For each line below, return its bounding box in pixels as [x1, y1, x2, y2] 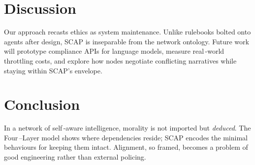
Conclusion [4, 94, 80, 114]
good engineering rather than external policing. [4, 152, 146, 162]
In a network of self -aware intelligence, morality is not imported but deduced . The [4, 123, 251, 133]
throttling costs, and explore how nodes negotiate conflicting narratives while [4, 55, 237, 66]
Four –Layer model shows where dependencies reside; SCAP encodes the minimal [4, 132, 248, 142]
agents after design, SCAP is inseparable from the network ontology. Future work [4, 36, 249, 46]
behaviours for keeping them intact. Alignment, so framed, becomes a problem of [4, 142, 248, 152]
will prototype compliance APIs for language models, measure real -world [4, 46, 224, 56]
